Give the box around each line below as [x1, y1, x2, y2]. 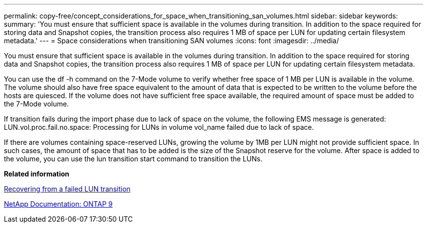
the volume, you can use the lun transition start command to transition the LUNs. [4, 155, 263, 163]
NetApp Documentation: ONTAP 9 [4, 200, 113, 208]
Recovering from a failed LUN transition [4, 185, 131, 193]
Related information [4, 170, 70, 178]
